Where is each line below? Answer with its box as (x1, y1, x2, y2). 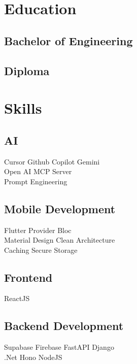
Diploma (4, 62, 50, 78)
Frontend (4, 269, 53, 285)
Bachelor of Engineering (4, 32, 133, 48)
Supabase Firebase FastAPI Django (4, 342, 114, 352)
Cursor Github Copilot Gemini (4, 156, 100, 167)
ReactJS (4, 293, 30, 304)
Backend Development (4, 318, 124, 334)
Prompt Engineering (4, 176, 67, 186)
